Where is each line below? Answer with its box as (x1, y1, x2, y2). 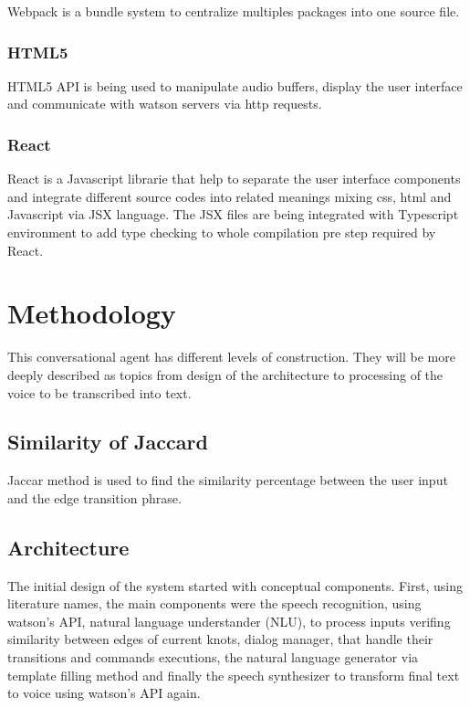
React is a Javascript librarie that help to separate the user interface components (7, 169, 461, 188)
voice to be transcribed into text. (7, 383, 192, 402)
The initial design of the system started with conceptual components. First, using (7, 576, 463, 595)
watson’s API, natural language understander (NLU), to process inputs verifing (7, 611, 451, 630)
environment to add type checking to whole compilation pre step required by (7, 223, 436, 241)
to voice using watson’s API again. (7, 683, 201, 703)
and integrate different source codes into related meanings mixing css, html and (7, 186, 452, 206)
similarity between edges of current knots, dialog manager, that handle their (7, 629, 433, 649)
